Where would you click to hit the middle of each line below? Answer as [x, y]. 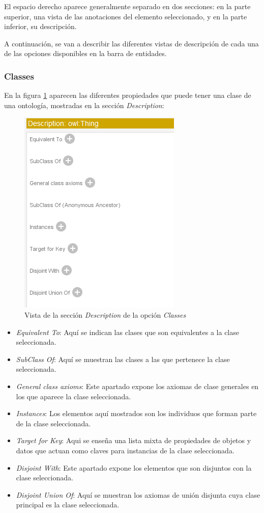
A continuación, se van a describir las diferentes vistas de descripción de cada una [131, 43]
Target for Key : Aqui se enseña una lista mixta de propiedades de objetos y [134, 440]
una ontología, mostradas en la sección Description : [84, 105]
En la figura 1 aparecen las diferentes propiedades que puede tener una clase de [128, 95]
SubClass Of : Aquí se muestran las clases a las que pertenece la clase [123, 359]
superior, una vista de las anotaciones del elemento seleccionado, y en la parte [126, 16]
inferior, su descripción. [40, 26]
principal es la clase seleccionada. [68, 505]
